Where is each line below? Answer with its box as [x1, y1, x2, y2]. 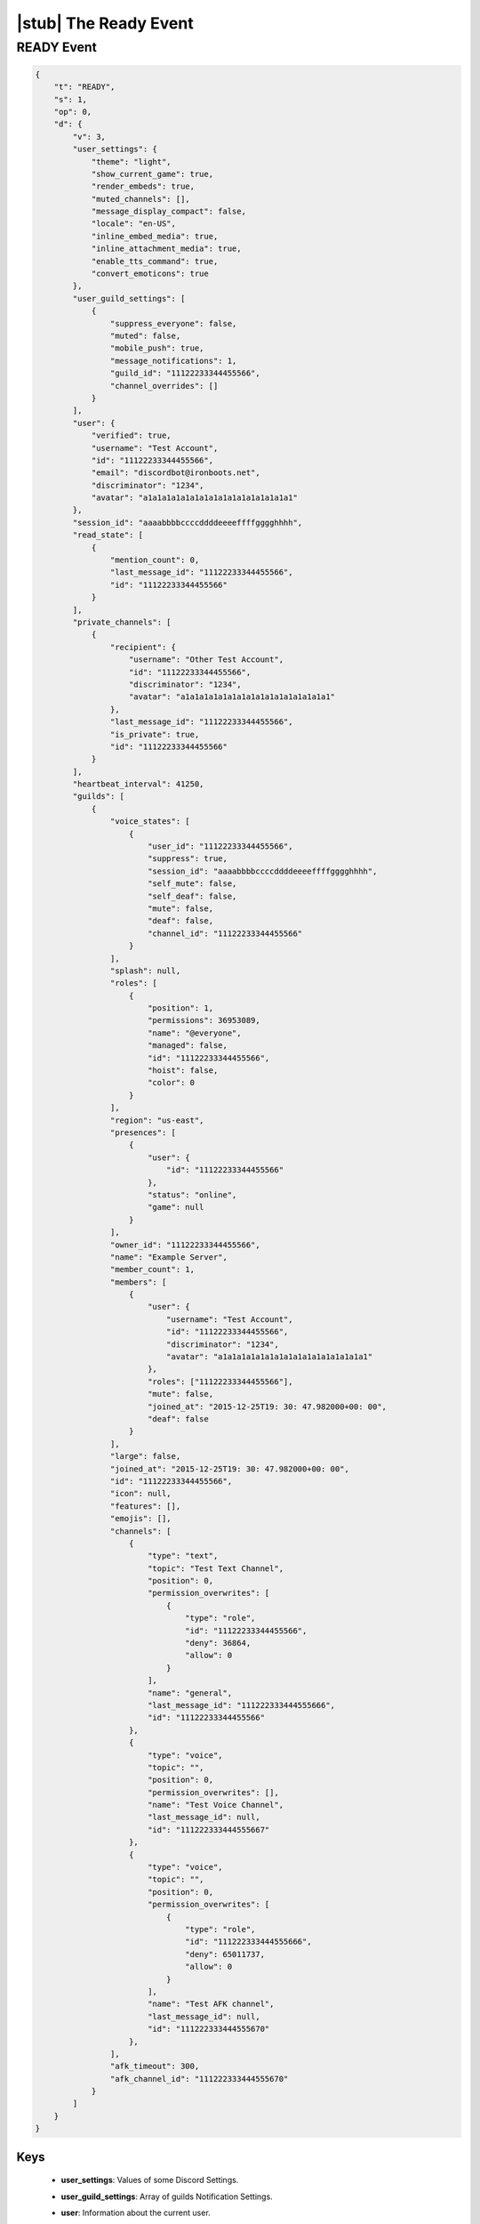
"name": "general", [147, 1688, 233, 1698]
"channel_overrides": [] [109, 381, 219, 391]
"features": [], [109, 1501, 181, 1511]
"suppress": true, [147, 854, 228, 864]
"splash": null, [109, 965, 181, 976]
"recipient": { [109, 641, 177, 652]
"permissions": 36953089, [147, 1015, 261, 1026]
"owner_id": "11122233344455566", [109, 1239, 261, 1250]
